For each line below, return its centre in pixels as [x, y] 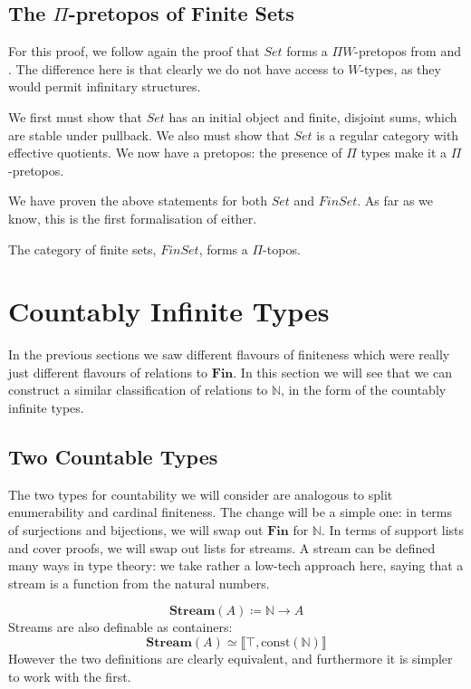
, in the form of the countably [364, 390]
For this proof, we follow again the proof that [134, 51]
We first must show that [76, 116]
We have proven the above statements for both [138, 201]
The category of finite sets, [82, 249]
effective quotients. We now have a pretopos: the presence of [175, 153]
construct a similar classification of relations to [138, 390]
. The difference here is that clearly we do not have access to [176, 68]
